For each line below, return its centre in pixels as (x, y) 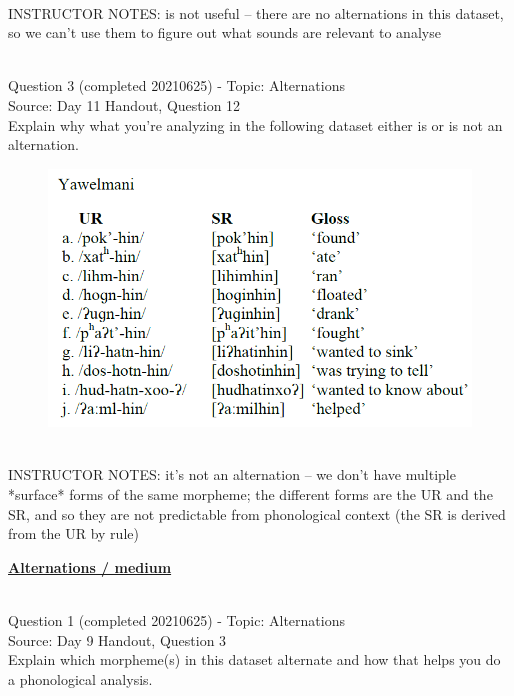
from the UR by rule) (73, 533)
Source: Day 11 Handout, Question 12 (124, 104)
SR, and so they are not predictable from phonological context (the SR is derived (257, 513)
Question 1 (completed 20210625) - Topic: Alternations (176, 620)
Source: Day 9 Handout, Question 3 (117, 639)
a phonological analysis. (80, 678)
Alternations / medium (90, 566)
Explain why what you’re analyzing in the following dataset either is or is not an (255, 124)
